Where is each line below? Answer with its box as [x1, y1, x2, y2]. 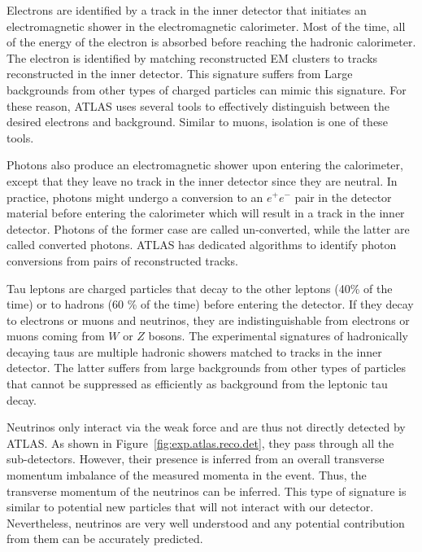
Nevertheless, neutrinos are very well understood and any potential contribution [7, 514, 405, 531]
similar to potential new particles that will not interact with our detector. [7, 498, 374, 515]
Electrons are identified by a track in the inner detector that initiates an [7, 2, 367, 18]
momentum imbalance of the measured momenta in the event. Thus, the [7, 467, 367, 484]
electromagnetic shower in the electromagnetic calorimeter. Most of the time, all [7, 17, 406, 34]
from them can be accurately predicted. [7, 530, 203, 547]
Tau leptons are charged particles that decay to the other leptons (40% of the [7, 279, 393, 296]
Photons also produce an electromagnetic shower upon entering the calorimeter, [7, 156, 403, 173]
